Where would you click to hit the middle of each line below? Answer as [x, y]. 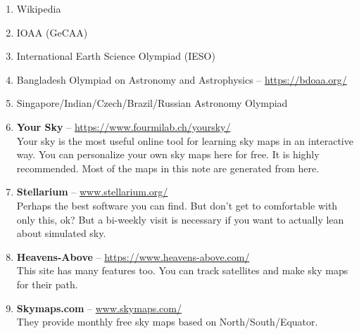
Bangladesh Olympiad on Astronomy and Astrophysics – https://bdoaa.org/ [182, 79]
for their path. [47, 284]
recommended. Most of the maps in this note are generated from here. [168, 168]
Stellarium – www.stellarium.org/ [92, 192]
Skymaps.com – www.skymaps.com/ [99, 308]
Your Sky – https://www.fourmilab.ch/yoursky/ [124, 126]
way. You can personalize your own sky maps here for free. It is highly [168, 154]
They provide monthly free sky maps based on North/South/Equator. [167, 322]
